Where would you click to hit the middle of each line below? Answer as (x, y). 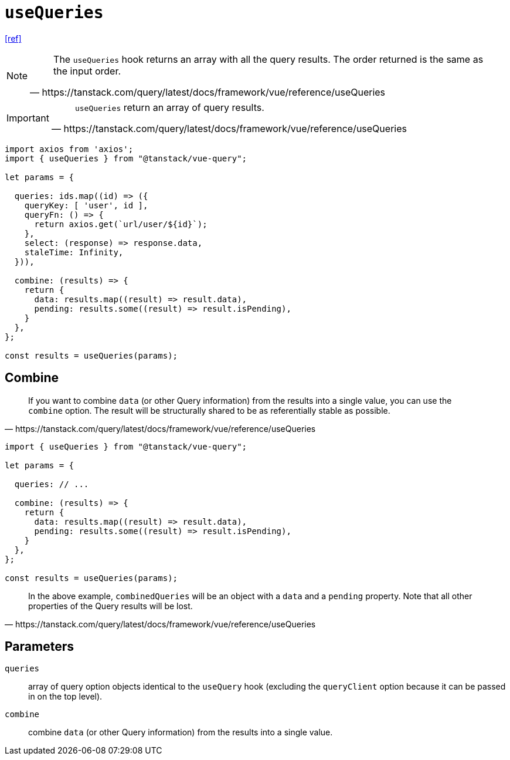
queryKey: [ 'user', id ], (86, 205)
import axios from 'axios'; (69, 149)
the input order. (87, 71)
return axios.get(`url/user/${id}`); (121, 224)
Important (28, 118)
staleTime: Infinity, (74, 252)
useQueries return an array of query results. (169, 107)
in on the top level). (65, 697)
